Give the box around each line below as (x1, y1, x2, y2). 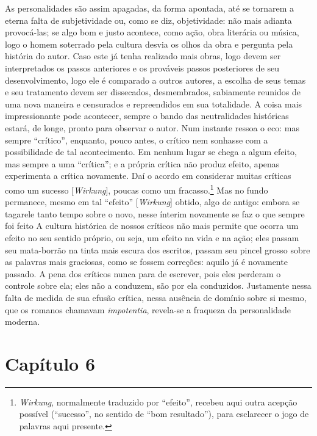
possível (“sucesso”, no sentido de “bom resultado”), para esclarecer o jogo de (19, 407, 309, 420)
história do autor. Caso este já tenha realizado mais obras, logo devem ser (5, 49, 281, 62)
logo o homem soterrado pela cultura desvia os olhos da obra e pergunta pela (5, 37, 293, 50)
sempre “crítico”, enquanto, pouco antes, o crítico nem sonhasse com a (5, 133, 268, 146)
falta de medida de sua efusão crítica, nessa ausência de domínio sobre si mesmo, (5, 291, 307, 303)
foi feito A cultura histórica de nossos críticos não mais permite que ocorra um (5, 219, 299, 232)
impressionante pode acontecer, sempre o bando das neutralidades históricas (5, 109, 289, 122)
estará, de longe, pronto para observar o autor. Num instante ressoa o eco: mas (5, 121, 299, 134)
